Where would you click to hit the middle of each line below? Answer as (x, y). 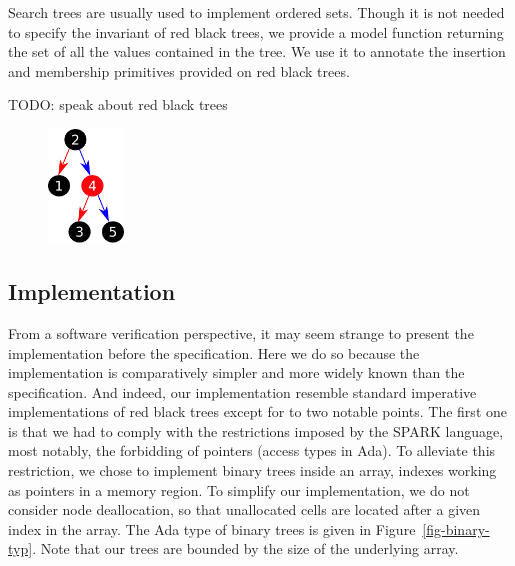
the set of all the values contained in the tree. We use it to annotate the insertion (257, 51)
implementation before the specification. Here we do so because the (214, 352)
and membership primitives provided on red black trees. (179, 70)
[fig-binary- (456, 528)
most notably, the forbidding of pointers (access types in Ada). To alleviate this (252, 450)
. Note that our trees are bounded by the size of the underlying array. (245, 548)
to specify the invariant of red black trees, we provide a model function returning (256, 31)
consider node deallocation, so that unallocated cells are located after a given (244, 509)
